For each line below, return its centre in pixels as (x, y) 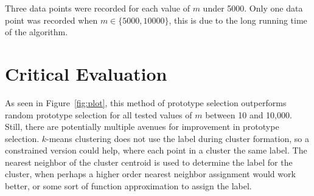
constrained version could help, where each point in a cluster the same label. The (156, 150)
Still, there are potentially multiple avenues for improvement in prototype (142, 127)
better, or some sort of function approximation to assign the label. (128, 186)
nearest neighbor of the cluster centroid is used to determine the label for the (149, 162)
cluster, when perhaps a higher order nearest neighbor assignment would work (150, 174)
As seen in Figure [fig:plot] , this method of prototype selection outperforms (146, 102)
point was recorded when (51, 20)
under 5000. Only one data (253, 8)
